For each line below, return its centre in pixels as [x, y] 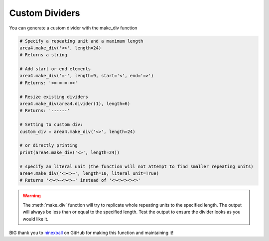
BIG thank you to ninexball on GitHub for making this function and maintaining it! [91, 233]
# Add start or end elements [55, 69]
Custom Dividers [45, 13]
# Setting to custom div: [51, 125]
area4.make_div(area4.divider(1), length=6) [75, 104]
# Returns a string [43, 55]
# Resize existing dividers [54, 97]
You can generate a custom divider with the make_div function [73, 28]
